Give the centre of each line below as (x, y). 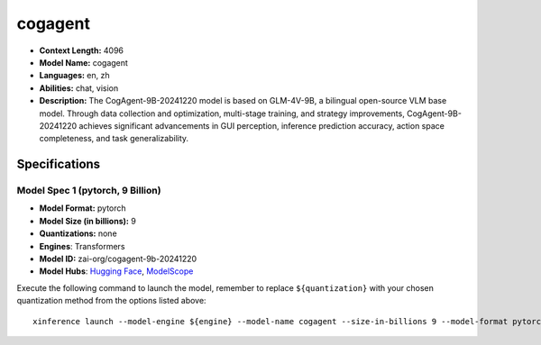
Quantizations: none (78, 233)
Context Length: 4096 (82, 50)
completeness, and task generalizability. (114, 139)
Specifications (59, 164)
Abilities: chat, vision (79, 88)
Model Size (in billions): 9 (88, 221)
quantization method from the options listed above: (111, 301)
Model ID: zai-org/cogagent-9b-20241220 (118, 259)
